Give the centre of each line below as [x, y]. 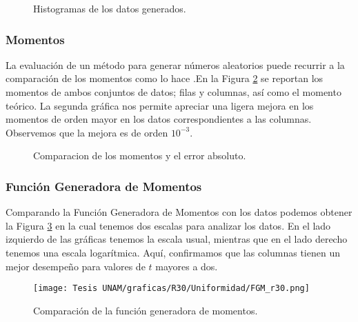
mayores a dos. [187, 266]
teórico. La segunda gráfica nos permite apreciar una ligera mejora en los [160, 105]
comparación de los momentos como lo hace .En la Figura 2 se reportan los [165, 78]
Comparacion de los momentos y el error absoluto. [140, 155]
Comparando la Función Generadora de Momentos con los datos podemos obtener [179, 212]
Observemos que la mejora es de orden [87, 132]
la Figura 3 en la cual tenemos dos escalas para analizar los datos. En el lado [168, 225]
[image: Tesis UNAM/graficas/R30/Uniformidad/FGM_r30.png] [171, 289]
